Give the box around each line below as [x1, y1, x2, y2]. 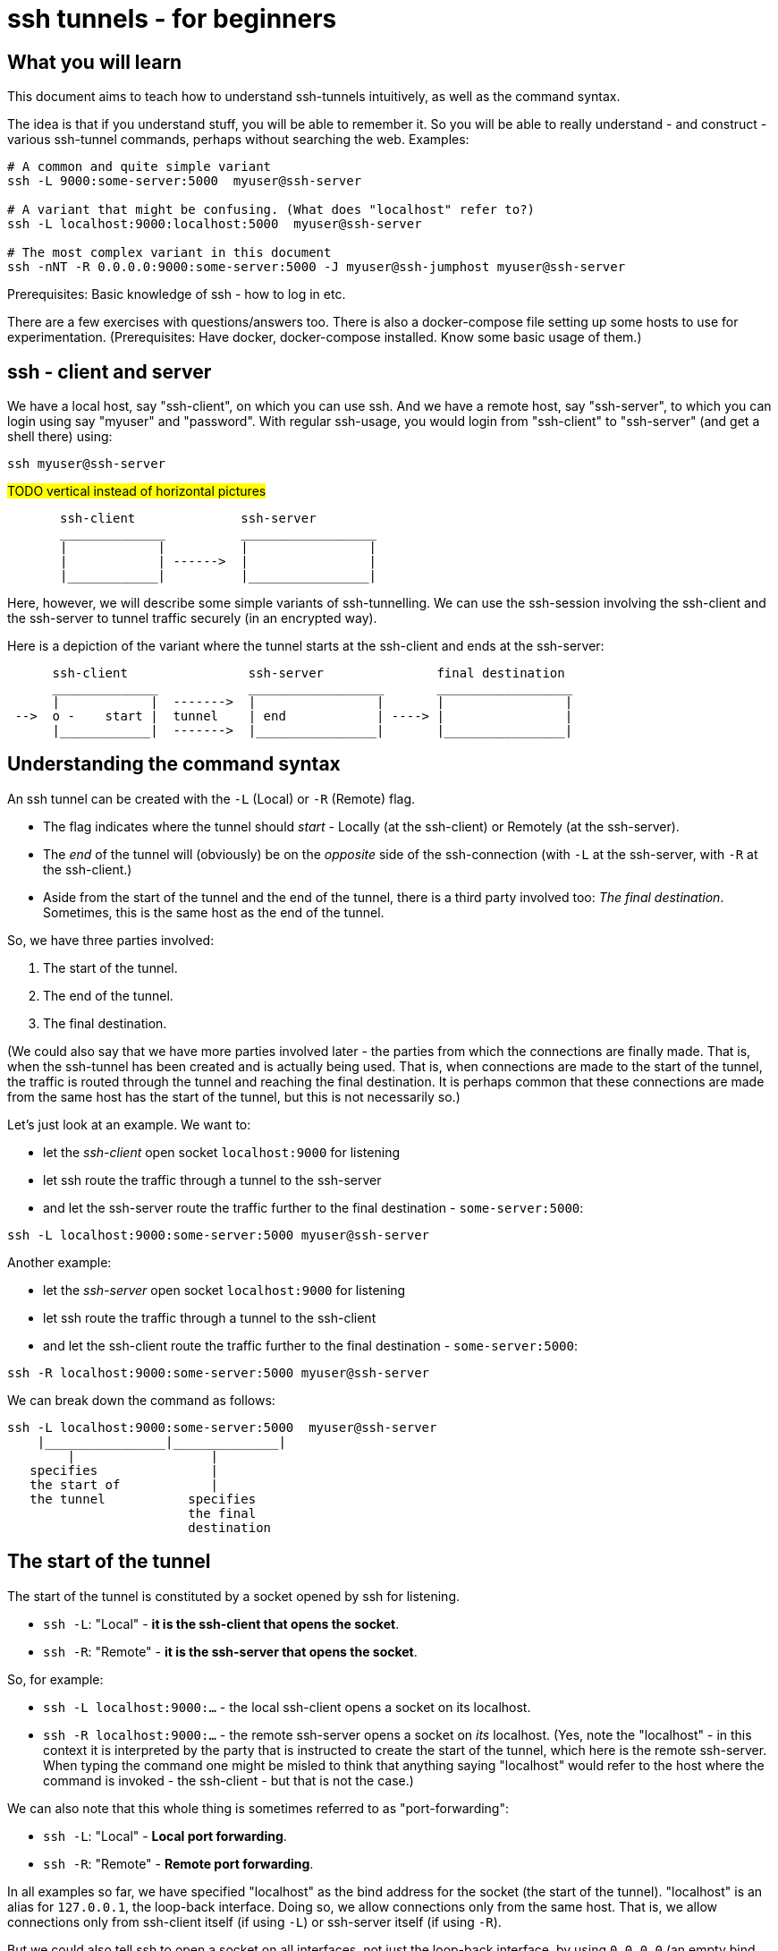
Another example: [7, 1254, 112, 1270]
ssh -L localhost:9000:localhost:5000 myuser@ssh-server [7, 217, 422, 232]
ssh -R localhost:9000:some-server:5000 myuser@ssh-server [7, 1365, 430, 1380]
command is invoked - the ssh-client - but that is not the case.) [43, 1772, 414, 1788]
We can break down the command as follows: [7, 1392, 275, 1408]
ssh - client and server [7, 360, 212, 383]
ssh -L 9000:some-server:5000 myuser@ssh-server [7, 174, 362, 189]
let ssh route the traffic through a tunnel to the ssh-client [43, 1309, 376, 1325]
